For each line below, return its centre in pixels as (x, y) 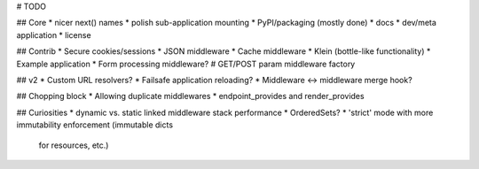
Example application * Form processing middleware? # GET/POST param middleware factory (186, 64)
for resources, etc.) (74, 145)
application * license (54, 35)
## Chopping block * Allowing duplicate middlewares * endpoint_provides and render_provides (190, 96)
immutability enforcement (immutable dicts (94, 125)
